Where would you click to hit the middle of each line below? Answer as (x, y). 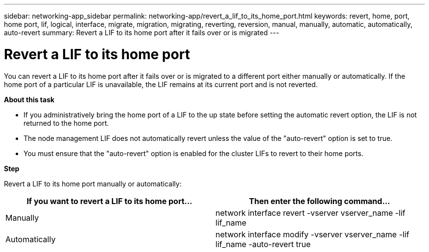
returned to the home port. (66, 123)
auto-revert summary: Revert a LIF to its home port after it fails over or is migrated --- (142, 33)
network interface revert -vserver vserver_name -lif (310, 213)
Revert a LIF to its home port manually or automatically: (93, 183)
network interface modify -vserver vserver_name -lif (312, 234)
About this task (29, 99)
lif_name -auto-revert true (263, 244)
